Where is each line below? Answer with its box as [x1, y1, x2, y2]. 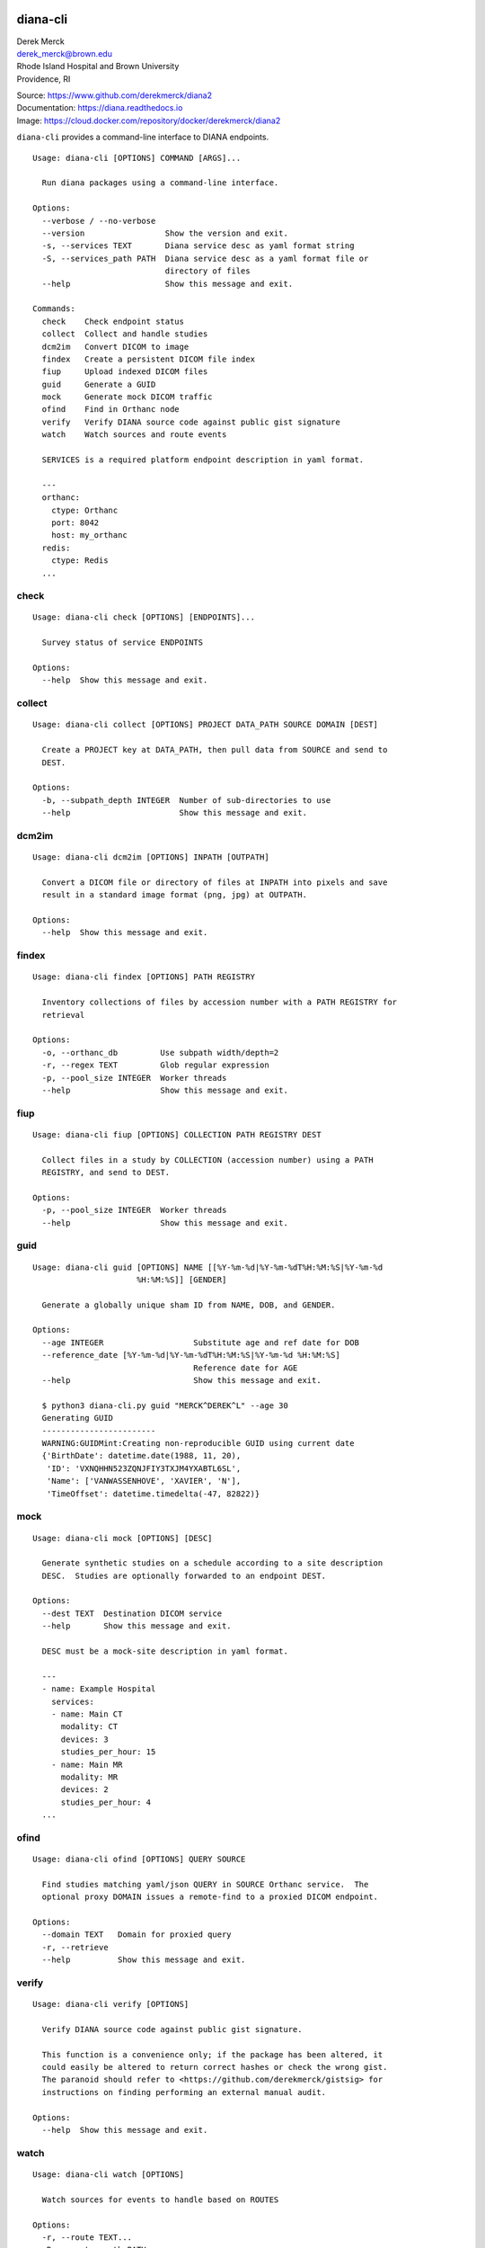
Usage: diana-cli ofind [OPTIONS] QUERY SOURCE [32, 1854, 246, 1865]
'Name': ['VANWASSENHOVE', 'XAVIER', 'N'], [46, 1476, 242, 1486]
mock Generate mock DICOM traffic [41, 392, 213, 402]
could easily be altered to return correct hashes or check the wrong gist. [41, 2062, 388, 2073]
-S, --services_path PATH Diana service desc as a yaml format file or [41, 253, 369, 263]
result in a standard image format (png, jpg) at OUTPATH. [41, 890, 307, 900]
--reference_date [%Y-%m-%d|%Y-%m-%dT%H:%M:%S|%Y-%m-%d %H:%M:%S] [41, 1350, 340, 1360]
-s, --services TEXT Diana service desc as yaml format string [41, 241, 355, 251]
